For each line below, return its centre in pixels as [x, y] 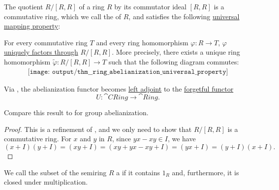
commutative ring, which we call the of [63, 16]
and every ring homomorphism [142, 42]
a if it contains [138, 172]
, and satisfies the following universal [184, 16]
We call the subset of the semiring [55, 172]
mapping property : [32, 26]
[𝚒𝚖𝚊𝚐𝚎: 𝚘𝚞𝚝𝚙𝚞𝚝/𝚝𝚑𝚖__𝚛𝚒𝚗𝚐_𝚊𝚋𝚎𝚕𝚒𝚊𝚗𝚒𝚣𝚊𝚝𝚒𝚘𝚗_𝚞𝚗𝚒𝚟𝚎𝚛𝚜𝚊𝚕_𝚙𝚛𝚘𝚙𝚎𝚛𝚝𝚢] [128, 72]
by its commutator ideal [150, 6]
